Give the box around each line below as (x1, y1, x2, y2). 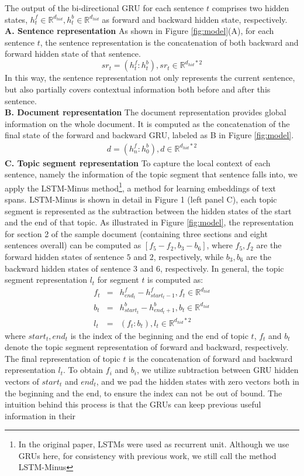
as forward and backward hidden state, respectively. (102, 13, 288, 25)
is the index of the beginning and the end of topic (70, 329, 248, 341)
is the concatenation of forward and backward (129, 352, 293, 364)
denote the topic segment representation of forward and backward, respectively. (5, 341, 289, 353)
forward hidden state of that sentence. (5, 47, 141, 60)
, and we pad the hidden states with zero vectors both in (96, 375, 299, 387)
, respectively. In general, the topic (160, 262, 284, 274)
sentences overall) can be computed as (5, 239, 141, 251)
